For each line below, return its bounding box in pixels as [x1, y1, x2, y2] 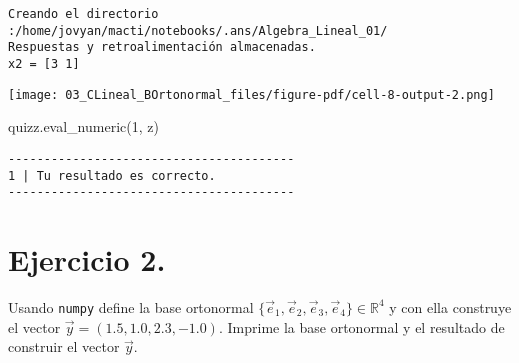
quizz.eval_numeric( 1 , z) [8, 116, 159, 137]
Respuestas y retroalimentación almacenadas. [8, 40, 316, 55]
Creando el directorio [8, 7, 159, 21]
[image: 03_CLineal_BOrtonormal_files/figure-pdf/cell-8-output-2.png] [8, 87, 495, 102]
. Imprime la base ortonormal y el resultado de [218, 316, 505, 337]
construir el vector [8, 336, 120, 357]
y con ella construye [389, 296, 512, 317]
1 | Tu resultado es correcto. [8, 168, 216, 183]
